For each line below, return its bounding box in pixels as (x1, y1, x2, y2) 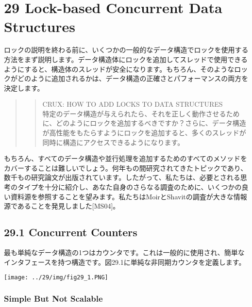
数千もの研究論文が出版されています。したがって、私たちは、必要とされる (4, 172, 240, 182)
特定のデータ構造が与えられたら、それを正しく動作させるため (42, 108, 240, 118)
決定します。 (4, 82, 44, 93)
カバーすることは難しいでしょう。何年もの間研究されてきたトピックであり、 (4, 162, 248, 173)
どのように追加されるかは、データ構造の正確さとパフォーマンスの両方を (17, 73, 249, 83)
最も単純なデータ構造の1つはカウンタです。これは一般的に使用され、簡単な (4, 247, 245, 258)
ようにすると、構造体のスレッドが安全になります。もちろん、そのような (4, 64, 235, 74)
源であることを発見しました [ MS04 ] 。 (4, 201, 120, 211)
